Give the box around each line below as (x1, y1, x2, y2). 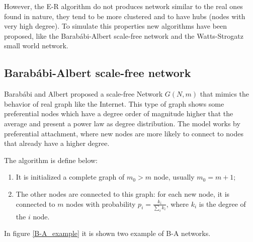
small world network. (4, 40, 68, 51)
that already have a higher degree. (4, 138, 110, 148)
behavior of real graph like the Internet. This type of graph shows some (4, 98, 224, 109)
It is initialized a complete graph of (16, 172, 125, 182)
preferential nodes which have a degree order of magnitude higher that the (4, 108, 233, 119)
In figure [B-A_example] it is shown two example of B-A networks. (4, 228, 211, 238)
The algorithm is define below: (4, 154, 98, 165)
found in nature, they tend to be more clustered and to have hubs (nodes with (4, 11, 245, 21)
